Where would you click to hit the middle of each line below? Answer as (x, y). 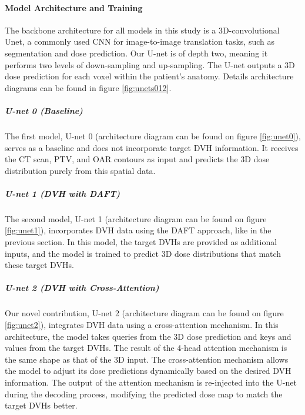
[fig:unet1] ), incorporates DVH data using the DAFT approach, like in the (138, 230)
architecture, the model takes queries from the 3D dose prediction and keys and (148, 336)
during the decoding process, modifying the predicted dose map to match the (144, 394)
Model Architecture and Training (74, 7)
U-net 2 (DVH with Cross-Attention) (82, 288)
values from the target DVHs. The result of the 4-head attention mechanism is (146, 348)
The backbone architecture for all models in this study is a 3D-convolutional (142, 30)
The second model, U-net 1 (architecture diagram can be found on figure (136, 218)
